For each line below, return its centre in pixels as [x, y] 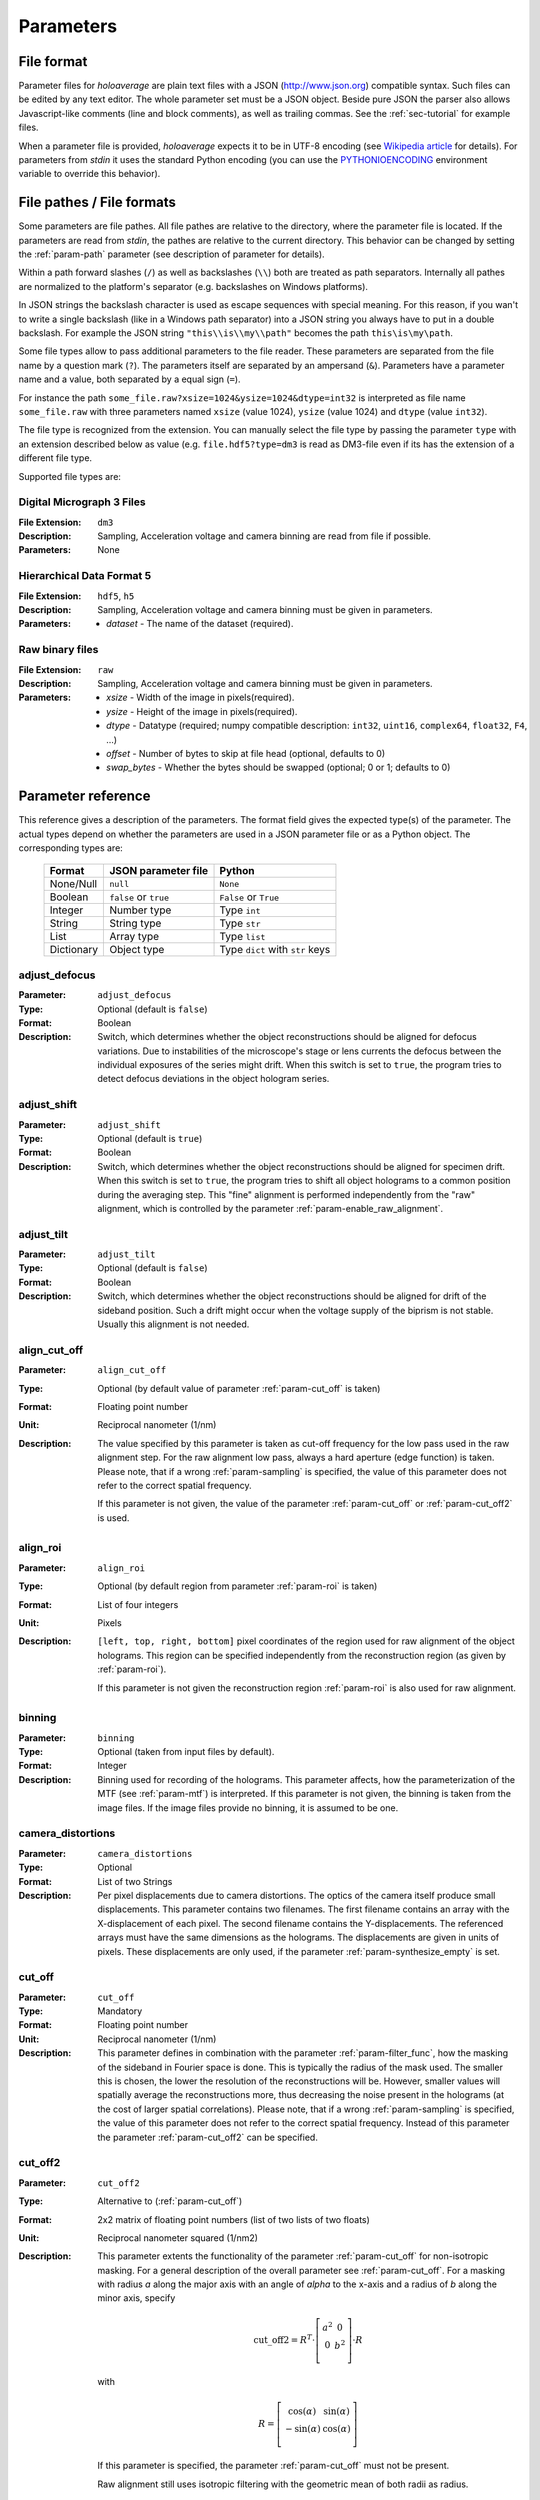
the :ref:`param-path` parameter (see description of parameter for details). [171, 254]
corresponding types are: [71, 847]
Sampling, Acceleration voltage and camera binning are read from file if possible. [264, 536]
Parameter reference [84, 796]
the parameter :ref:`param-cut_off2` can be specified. [208, 2137]
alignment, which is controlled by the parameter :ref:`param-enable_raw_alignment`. [270, 1208]
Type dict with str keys [275, 950]
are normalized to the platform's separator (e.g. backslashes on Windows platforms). [193, 286]
